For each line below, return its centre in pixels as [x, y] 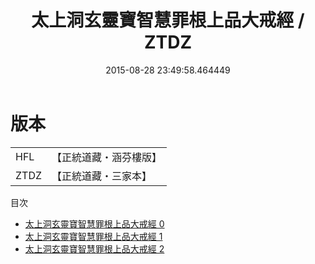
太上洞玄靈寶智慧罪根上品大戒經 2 [94, 248]
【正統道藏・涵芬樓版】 [107, 157]
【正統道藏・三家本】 [102, 176]
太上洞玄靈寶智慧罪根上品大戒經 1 [93, 236]
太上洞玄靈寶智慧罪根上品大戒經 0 [94, 223]
